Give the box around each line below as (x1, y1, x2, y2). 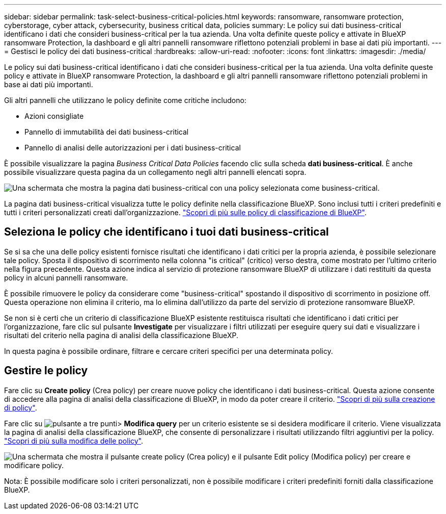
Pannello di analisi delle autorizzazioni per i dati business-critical (24, 143, 241, 152)
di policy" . (4, 403, 37, 412)
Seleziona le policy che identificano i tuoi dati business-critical (4, 225, 329, 239)
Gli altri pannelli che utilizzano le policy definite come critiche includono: (4, 96, 246, 105)
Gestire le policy (4, 364, 88, 377)
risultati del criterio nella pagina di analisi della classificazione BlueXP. (4, 330, 238, 340)
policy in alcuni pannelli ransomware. (4, 273, 128, 282)
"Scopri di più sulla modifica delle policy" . (4, 436, 144, 445)
